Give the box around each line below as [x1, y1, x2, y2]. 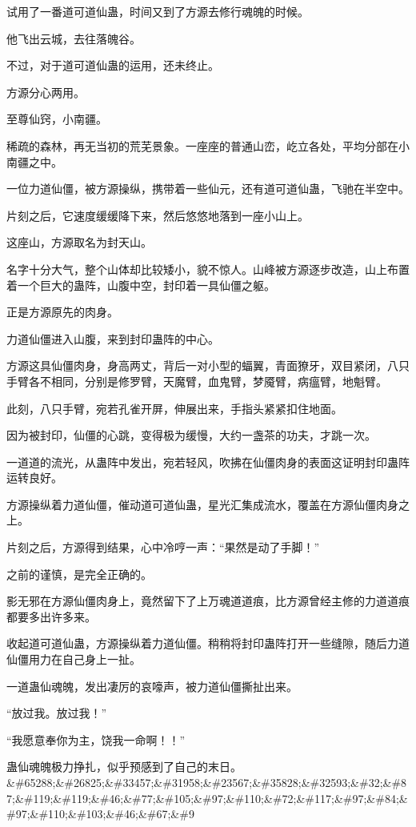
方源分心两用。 [6, 83, 85, 100]
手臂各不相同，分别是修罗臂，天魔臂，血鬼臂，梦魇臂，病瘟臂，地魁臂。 [6, 372, 387, 389]
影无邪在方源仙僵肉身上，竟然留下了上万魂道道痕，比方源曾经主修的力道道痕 [6, 592, 410, 609]
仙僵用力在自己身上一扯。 [6, 651, 141, 668]
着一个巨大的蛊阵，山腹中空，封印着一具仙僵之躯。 [6, 276, 275, 293]
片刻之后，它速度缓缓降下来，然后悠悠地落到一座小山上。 [6, 207, 309, 223]
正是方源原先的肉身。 [6, 303, 118, 320]
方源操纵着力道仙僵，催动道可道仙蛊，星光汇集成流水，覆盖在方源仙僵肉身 [6, 496, 398, 512]
